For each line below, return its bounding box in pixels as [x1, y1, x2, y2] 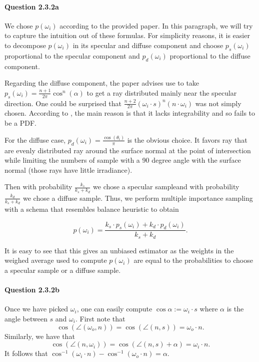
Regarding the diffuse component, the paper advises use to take [4, 78, 199, 88]
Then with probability [4, 181, 72, 192]
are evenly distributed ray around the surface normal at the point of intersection [4, 145, 251, 155]
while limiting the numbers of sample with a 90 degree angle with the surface [4, 155, 241, 165]
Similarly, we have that [4, 330, 75, 341]
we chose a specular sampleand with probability [93, 181, 239, 192]
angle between [4, 313, 47, 323]
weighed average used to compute [4, 255, 107, 265]
